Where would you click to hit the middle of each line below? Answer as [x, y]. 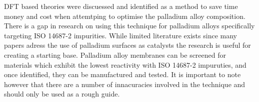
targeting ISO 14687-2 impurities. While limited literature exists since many [120, 35]
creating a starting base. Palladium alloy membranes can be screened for [115, 54]
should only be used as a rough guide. [62, 94]
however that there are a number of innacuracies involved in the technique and [125, 84]
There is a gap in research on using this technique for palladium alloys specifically [129, 26]
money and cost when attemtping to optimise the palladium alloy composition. [125, 16]
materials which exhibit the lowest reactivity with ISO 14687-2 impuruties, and [125, 64]
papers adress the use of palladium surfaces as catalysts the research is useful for [127, 45]
